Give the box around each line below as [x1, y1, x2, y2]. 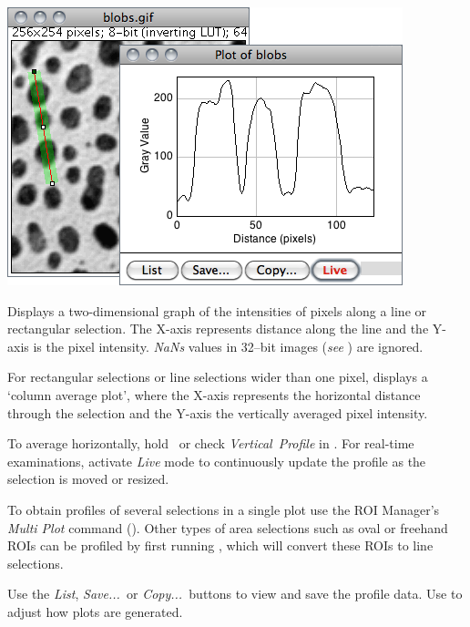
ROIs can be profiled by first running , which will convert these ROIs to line [7, 536, 434, 555]
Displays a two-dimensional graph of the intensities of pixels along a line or [7, 301, 427, 320]
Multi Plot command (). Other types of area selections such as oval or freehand [7, 518, 448, 537]
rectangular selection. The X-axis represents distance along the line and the [7, 319, 429, 338]
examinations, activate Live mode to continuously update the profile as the [7, 451, 426, 470]
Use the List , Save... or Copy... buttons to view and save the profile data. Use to [7, 584, 463, 603]
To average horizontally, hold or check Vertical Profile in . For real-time [7, 434, 414, 453]
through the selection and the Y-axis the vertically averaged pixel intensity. [7, 403, 428, 422]
